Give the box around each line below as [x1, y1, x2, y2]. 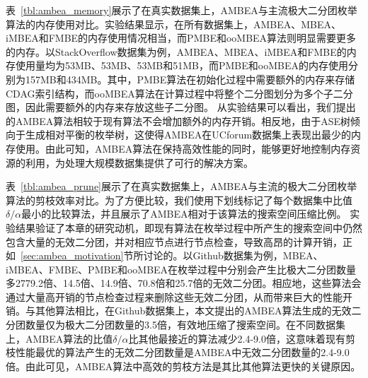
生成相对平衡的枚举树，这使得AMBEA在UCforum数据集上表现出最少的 [25, 127, 352, 142]
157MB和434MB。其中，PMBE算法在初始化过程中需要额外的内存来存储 [25, 71, 355, 86]
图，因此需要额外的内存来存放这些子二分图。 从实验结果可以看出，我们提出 [6, 100, 356, 114]
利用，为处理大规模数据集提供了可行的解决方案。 [25, 155, 253, 170]
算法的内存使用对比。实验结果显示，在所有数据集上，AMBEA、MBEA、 [6, 16, 342, 31]
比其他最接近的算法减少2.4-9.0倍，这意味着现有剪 [128, 331, 355, 345]
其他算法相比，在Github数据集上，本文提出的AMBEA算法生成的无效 [35, 303, 352, 318]
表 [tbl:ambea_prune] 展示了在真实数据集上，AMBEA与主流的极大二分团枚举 [6, 179, 357, 194]
